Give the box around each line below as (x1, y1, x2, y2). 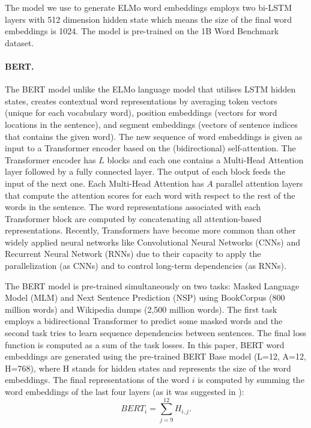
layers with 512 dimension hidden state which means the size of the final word (5, 13, 292, 25)
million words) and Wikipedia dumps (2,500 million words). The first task (5, 303, 277, 315)
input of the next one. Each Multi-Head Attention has (5, 176, 204, 189)
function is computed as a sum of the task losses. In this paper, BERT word (5, 338, 285, 351)
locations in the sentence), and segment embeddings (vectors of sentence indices (5, 118, 298, 130)
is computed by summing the (198, 373, 304, 386)
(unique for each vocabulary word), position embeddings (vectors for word (5, 106, 277, 119)
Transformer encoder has (5, 153, 96, 166)
